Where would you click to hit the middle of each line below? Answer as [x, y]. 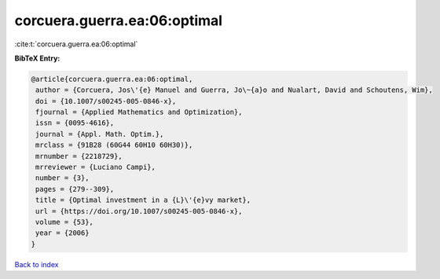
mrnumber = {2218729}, [79, 156]
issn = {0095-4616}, [75, 123]
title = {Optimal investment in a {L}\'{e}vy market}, [143, 200]
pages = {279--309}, [75, 189]
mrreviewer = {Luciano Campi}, [96, 167]
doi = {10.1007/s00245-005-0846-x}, [106, 101]
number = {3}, [62, 178]
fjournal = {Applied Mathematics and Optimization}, [139, 112]
